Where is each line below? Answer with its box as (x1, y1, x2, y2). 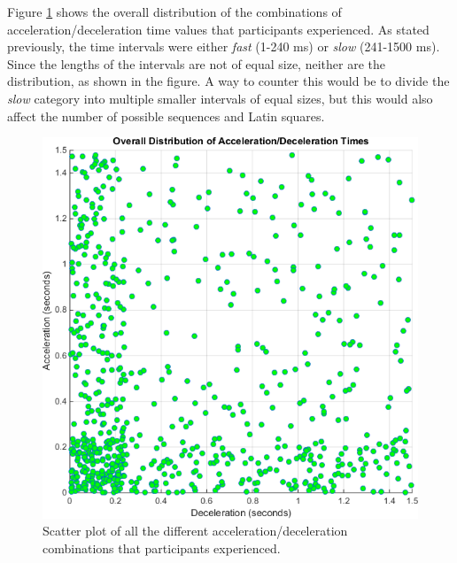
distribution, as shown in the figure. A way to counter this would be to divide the (7, 72, 450, 90)
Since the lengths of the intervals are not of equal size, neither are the (7, 54, 385, 73)
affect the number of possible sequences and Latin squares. (7, 106, 325, 125)
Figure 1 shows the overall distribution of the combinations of (7, 3, 342, 20)
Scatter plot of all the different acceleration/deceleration (43, 521, 348, 540)
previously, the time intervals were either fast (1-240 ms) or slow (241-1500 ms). (7, 37, 440, 56)
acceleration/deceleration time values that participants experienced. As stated (7, 19, 430, 38)
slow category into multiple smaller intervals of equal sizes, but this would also (7, 89, 433, 107)
